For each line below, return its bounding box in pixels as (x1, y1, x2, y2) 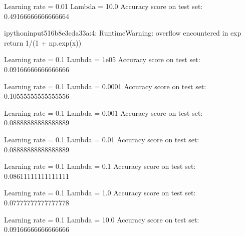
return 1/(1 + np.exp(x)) (4, 37, 82, 48)
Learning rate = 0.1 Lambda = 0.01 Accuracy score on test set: (4, 134, 199, 144)
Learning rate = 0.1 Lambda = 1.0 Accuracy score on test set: (4, 187, 196, 198)
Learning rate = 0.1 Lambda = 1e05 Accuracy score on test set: (4, 54, 200, 65)
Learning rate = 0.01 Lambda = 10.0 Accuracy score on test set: (4, 1, 203, 11)
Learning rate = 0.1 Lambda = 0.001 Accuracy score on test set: (4, 107, 203, 118)
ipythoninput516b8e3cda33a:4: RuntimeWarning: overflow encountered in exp (4, 28, 241, 38)
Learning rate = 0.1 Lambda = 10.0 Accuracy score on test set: (4, 214, 199, 224)
